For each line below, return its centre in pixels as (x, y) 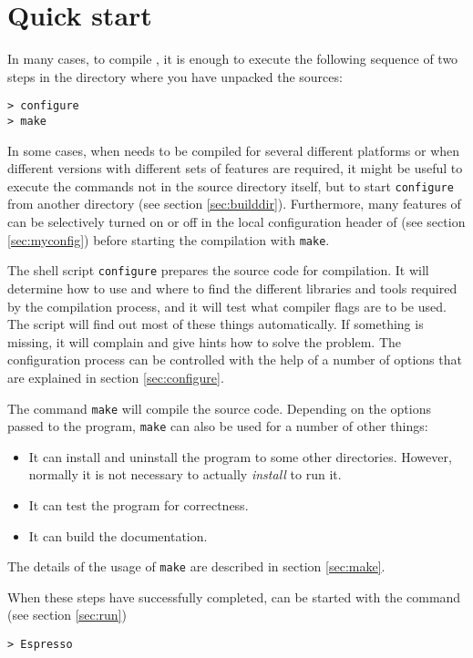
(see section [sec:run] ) (67, 615)
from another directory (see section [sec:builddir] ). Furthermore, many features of (234, 204)
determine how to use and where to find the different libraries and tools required (232, 288)
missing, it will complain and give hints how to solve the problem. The (204, 341)
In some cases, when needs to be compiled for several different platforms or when (234, 150)
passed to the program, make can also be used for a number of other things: (218, 426)
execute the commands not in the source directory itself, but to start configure (231, 185)
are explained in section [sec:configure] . (116, 377)
